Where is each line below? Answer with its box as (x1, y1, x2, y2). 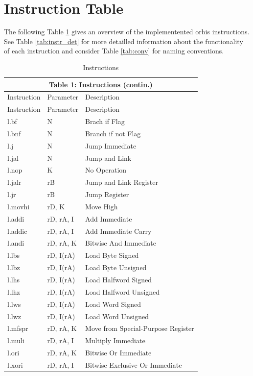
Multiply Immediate (85, 335, 145, 346)
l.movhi (7, 201, 30, 211)
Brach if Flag (85, 116, 125, 126)
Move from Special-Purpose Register (85, 323, 194, 333)
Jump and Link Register (85, 177, 158, 187)
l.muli (7, 335, 24, 346)
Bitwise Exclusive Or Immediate (85, 359, 182, 370)
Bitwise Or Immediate (85, 348, 152, 358)
